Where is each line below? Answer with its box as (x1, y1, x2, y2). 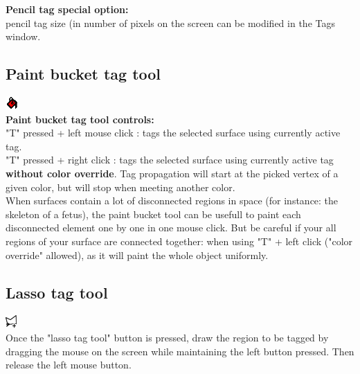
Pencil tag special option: (6, 2, 129, 16)
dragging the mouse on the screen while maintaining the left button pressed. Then (6, 344, 354, 358)
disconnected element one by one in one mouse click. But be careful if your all (6, 220, 336, 235)
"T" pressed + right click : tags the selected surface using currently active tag (6, 152, 334, 167)
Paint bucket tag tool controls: (6, 112, 154, 126)
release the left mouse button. (6, 357, 132, 372)
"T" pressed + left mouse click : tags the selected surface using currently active (6, 125, 341, 140)
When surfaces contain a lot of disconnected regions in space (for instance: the (6, 193, 339, 208)
